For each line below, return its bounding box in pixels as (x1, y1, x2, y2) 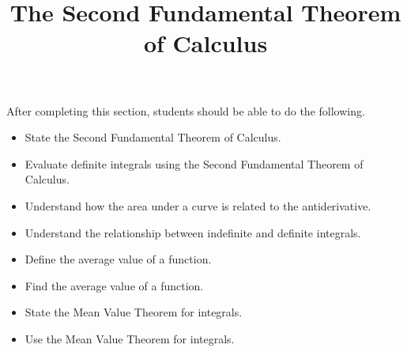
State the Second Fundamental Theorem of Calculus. (24, 129, 281, 146)
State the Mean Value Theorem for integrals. (24, 304, 243, 320)
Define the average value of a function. (24, 251, 212, 267)
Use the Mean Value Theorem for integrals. (24, 330, 235, 346)
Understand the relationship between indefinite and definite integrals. (24, 224, 361, 240)
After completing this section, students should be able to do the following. (6, 102, 365, 119)
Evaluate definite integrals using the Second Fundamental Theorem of (24, 155, 364, 172)
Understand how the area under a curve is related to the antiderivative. (24, 197, 371, 214)
